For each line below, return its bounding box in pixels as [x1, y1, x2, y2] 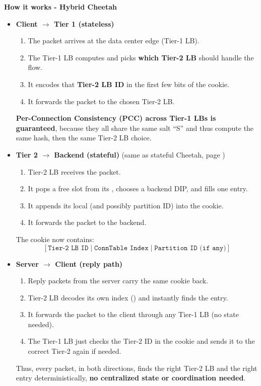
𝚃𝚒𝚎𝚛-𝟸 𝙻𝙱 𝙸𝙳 [48, 244, 89, 252]
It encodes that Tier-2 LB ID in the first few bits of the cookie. [28, 79, 229, 89]
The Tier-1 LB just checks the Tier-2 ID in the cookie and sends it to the [28, 336, 255, 346]
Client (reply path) [55, 258, 123, 269]
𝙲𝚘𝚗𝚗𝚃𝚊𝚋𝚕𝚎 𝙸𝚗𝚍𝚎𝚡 [94, 244, 149, 252]
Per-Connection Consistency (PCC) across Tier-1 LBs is [16, 113, 216, 123]
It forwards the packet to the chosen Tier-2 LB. [28, 96, 175, 106]
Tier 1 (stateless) [53, 18, 114, 29]
